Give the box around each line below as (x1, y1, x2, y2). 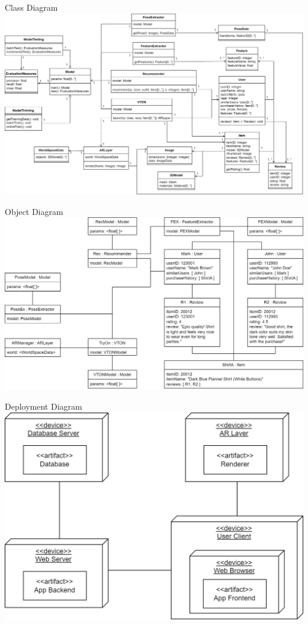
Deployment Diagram (5, 400, 82, 412)
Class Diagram (5, 1, 58, 13)
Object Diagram (5, 205, 63, 217)
